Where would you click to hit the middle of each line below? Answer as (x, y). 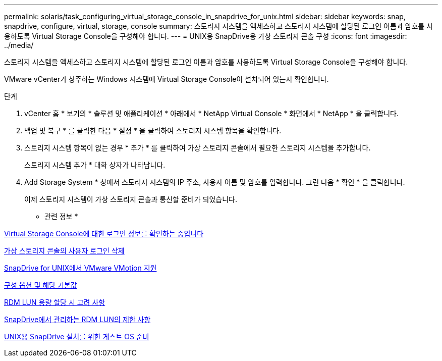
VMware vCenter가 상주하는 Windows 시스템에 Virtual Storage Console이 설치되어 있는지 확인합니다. (167, 79)
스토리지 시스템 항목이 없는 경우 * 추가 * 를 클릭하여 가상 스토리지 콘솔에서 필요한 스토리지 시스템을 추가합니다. (198, 148)
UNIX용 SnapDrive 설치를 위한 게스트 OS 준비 (77, 337)
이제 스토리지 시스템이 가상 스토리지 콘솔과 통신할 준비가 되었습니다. (131, 199)
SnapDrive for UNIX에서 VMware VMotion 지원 (80, 268)
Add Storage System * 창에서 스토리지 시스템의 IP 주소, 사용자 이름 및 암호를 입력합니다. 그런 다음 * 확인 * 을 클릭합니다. (215, 182)
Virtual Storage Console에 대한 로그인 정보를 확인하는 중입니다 (104, 234)
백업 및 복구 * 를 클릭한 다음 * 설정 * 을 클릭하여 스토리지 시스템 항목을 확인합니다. (153, 131)
